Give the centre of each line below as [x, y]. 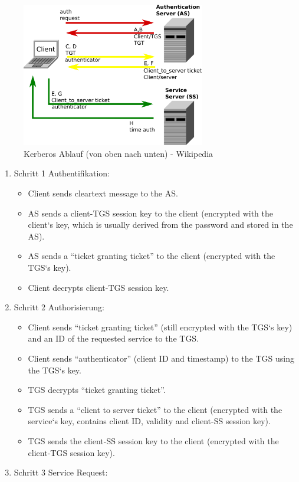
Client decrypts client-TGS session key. [98, 287]
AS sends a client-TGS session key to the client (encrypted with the [151, 213]
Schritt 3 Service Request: [61, 472]
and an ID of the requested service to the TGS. [114, 338]
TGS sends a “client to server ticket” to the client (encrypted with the [155, 409]
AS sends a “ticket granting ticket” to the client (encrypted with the [152, 256]
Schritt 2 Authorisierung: [59, 307]
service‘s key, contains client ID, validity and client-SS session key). [149, 421]
